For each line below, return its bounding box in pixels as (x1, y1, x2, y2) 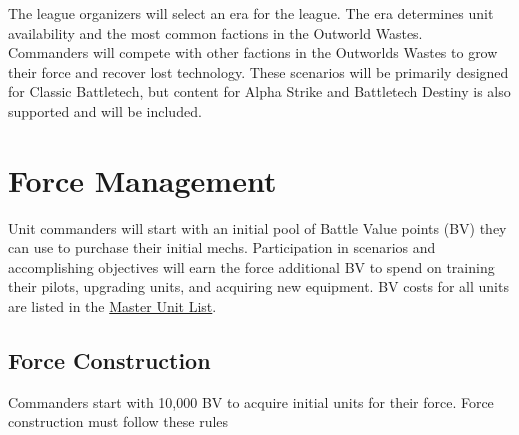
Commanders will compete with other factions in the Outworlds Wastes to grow (8, 42, 498, 63)
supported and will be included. (8, 100, 202, 121)
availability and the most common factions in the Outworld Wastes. (8, 22, 423, 43)
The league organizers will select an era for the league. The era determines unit (8, 3, 494, 23)
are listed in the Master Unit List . (8, 296, 217, 317)
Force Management (8, 159, 277, 200)
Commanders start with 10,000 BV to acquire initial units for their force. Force (8, 391, 494, 412)
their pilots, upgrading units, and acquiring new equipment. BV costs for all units (8, 276, 509, 297)
